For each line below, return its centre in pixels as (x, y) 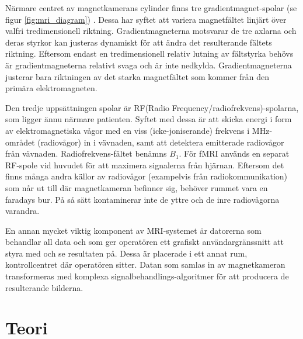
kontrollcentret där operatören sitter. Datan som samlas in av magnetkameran (145, 264)
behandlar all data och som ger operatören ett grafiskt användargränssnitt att (145, 242)
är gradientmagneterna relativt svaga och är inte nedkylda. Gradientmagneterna (149, 65)
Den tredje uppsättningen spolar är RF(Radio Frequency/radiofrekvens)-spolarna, (152, 107)
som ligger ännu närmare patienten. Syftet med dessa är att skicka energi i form (149, 119)
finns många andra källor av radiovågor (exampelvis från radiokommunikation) (147, 176)
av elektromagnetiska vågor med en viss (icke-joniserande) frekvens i (128, 130)
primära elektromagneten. (51, 88)
